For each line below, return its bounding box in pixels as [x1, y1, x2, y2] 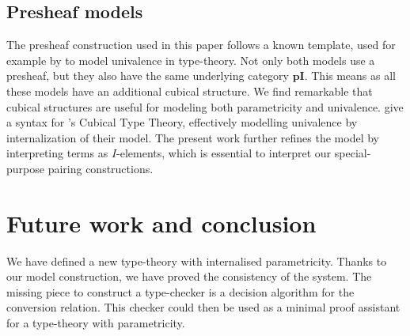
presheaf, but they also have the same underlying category [6, 67, 289, 84]
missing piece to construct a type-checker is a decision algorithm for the [6, 283, 355, 300]
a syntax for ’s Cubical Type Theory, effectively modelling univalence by [6, 114, 358, 130]
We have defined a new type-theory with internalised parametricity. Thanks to [6, 252, 387, 269]
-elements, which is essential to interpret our [116, 145, 332, 161]
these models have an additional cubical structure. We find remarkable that [6, 82, 373, 99]
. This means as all [304, 67, 397, 84]
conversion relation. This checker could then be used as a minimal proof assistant [6, 299, 401, 315]
